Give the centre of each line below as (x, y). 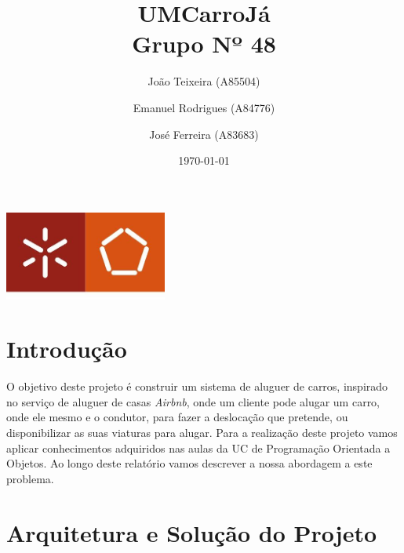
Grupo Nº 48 (204, 44)
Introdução (67, 349)
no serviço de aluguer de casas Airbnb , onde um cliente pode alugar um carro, (193, 401)
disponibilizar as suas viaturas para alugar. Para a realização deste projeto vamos (202, 433)
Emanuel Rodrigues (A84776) (204, 107)
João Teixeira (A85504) (204, 81)
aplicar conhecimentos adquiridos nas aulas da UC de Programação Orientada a (198, 447)
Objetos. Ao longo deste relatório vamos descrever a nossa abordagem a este (189, 463)
